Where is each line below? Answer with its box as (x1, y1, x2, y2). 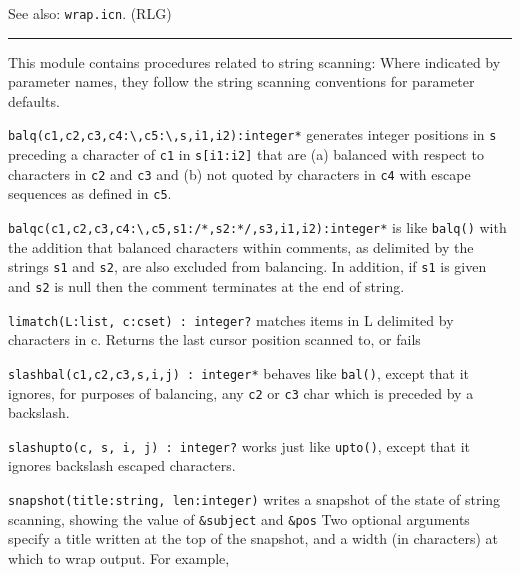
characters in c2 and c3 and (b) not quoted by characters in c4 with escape (8, 163, 471, 184)
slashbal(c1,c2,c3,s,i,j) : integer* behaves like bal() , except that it (8, 362, 470, 383)
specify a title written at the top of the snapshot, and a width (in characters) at (8, 528, 499, 549)
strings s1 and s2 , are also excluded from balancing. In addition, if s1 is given (8, 256, 487, 277)
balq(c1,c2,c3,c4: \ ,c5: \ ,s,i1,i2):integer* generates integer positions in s (8, 124, 497, 145)
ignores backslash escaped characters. (8, 455, 236, 476)
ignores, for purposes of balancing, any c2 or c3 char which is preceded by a (8, 382, 474, 403)
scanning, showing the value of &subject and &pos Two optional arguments (8, 508, 470, 529)
